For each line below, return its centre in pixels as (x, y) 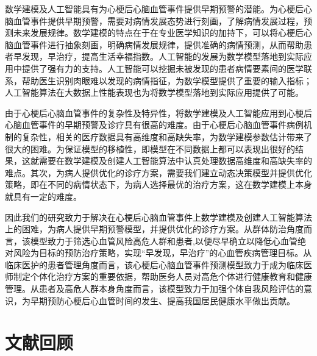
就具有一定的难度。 (43, 196)
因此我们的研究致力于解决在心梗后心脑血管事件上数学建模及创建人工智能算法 (158, 217)
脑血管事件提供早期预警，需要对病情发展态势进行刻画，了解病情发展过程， (154, 20)
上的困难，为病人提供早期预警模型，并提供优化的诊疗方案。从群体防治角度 (154, 229)
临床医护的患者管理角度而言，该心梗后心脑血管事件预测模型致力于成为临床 (154, 264)
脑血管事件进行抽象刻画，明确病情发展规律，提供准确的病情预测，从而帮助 (154, 44)
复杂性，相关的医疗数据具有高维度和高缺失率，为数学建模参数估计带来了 (167, 136)
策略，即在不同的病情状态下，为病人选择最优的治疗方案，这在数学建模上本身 (158, 184)
